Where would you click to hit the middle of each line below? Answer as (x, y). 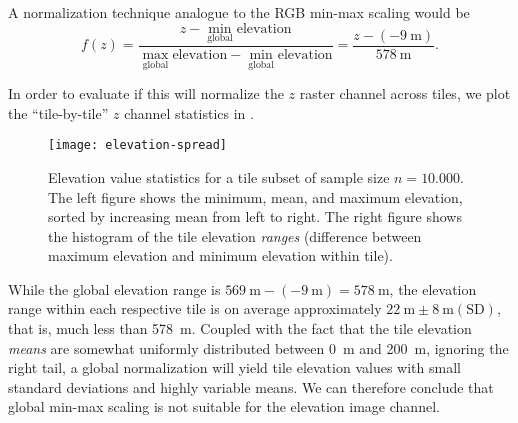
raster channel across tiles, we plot (405, 93)
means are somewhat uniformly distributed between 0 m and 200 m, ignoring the (258, 347)
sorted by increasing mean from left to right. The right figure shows (255, 216)
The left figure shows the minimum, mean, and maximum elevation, (255, 196)
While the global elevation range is (114, 288)
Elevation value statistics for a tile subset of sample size (219, 176)
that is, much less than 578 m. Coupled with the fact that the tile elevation (240, 328)
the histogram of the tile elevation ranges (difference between (235, 235)
